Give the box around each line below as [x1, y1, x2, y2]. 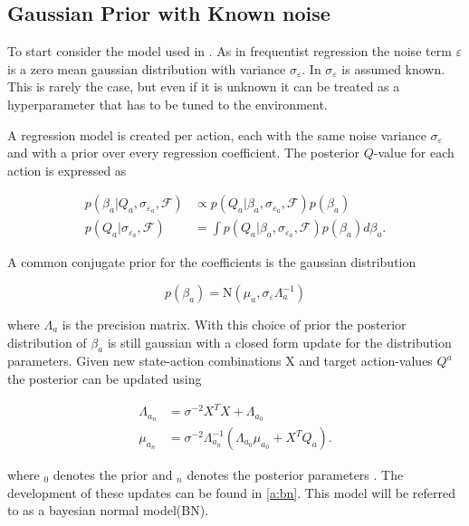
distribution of [7, 332, 87, 351]
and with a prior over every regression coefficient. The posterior [7, 143, 360, 162]
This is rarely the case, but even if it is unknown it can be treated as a [7, 77, 400, 96]
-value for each [373, 143, 455, 162]
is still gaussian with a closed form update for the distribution [107, 332, 452, 351]
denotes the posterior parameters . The [187, 465, 404, 484]
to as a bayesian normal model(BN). [7, 501, 209, 520]
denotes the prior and [53, 465, 173, 484]
